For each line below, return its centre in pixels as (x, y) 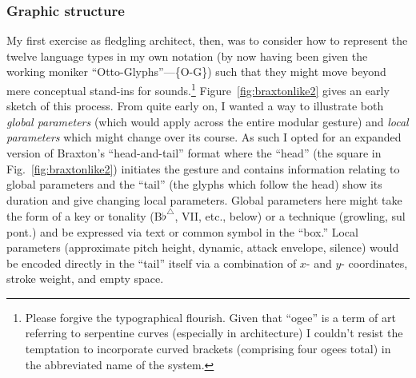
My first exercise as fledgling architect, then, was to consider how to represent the (207, 40)
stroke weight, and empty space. (85, 279)
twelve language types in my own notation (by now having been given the (187, 56)
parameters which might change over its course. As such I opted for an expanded (204, 137)
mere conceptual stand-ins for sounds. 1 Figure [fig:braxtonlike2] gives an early (198, 89)
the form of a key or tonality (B (84, 215)
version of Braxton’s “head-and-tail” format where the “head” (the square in (194, 153)
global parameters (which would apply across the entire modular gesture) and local (208, 121)
